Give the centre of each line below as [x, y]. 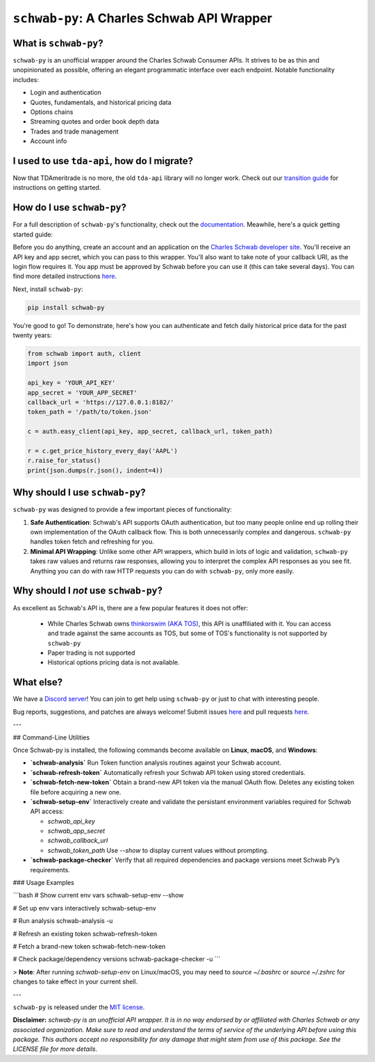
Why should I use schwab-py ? [79, 492]
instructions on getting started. [57, 188]
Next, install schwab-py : [48, 289]
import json [48, 363]
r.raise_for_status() [64, 461]
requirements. [50, 869]
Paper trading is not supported [91, 653]
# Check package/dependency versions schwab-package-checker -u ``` [117, 959]
